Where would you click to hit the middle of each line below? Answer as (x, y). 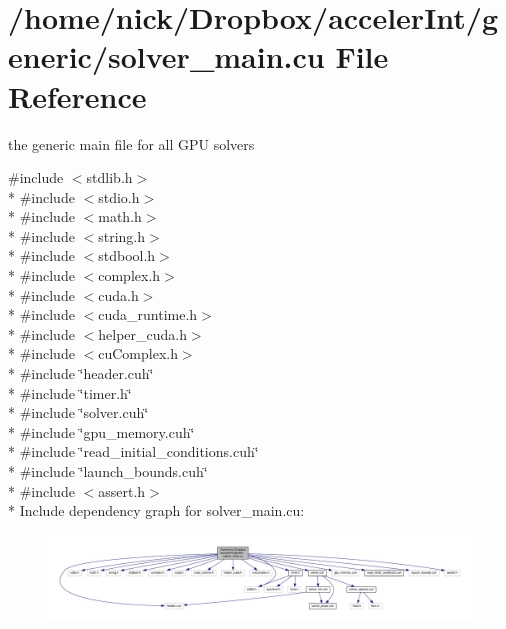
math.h (120, 216)
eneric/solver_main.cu (166, 56)
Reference (77, 95)
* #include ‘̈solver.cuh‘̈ (78, 412)
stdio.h (119, 196)
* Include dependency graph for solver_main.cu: (156, 510)
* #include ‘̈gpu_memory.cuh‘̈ (101, 431)
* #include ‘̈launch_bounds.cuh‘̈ (108, 471)
